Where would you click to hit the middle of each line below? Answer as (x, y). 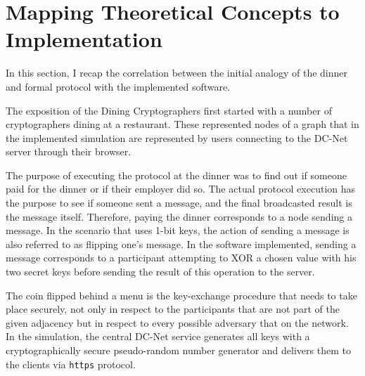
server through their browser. (69, 151)
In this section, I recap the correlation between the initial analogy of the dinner (177, 73)
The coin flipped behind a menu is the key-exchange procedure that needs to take (181, 295)
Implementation (84, 39)
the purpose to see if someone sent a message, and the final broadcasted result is (179, 203)
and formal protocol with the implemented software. (118, 86)
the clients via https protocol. (71, 364)
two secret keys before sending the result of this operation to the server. (160, 272)
